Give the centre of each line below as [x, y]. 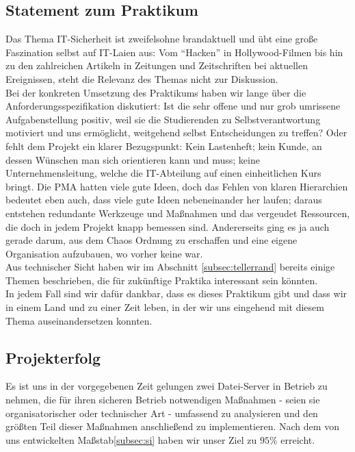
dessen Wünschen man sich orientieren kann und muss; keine [133, 159]
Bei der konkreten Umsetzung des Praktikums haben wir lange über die [156, 92]
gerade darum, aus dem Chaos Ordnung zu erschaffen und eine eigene [152, 240]
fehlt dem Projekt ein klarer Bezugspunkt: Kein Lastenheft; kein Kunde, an [164, 146]
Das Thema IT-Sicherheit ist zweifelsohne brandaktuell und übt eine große [162, 39]
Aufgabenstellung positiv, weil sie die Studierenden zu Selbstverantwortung [163, 119]
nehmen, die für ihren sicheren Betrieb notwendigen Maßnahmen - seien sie [163, 400]
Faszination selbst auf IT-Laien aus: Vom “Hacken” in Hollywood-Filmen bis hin [174, 52]
